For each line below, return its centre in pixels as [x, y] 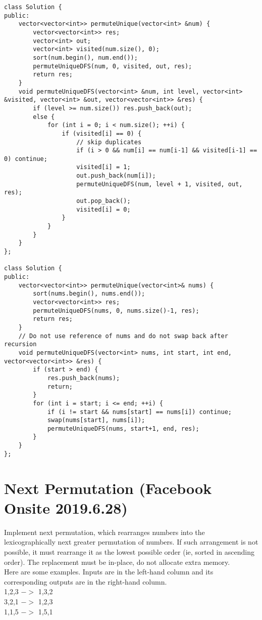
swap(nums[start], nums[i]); [96, 420]
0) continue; [26, 159]
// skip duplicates [109, 142]
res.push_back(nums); [84, 378]
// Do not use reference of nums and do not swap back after [123, 336]
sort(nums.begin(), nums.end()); [89, 294]
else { [44, 117]
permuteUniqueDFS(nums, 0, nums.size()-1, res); [116, 311]
